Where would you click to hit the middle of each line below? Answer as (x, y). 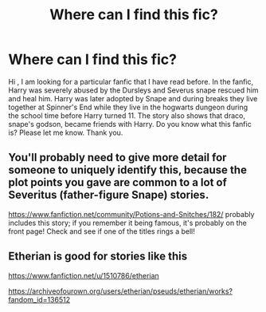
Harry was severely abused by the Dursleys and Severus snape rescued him (133, 90)
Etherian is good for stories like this (98, 257)
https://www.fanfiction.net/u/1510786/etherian (84, 275)
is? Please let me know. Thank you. (66, 132)
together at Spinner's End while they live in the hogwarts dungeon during (128, 107)
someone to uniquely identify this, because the (127, 170)
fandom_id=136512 (39, 299)
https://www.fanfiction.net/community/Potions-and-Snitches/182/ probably (131, 214)
